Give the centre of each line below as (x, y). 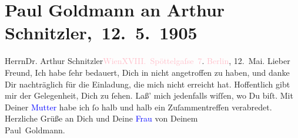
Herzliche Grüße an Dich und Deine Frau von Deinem (101, 118)
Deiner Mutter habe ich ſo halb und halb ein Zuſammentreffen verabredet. (138, 107)
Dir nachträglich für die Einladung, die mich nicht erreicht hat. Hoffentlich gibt (148, 84)
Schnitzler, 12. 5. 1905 (101, 33)
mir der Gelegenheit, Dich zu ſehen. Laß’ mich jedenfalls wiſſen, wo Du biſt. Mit (149, 95)
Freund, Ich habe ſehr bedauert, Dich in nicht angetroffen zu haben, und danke (147, 72)
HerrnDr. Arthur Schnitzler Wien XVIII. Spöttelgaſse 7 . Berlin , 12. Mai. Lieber (148, 61)
